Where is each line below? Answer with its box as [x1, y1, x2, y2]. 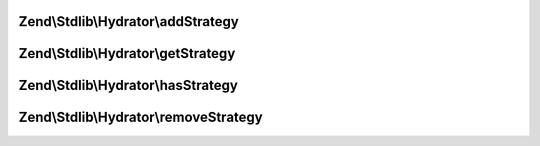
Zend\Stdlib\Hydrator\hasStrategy [18, 77, 239, 94]
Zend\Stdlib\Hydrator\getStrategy [18, 45, 236, 62]
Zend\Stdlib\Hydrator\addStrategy [18, 13, 239, 30]
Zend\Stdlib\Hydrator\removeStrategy [18, 109, 264, 126]
